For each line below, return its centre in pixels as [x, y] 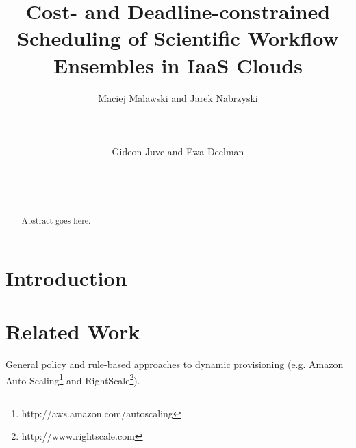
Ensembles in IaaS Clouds [178, 65]
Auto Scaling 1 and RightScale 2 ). [73, 379]
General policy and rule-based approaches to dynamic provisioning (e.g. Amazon [175, 364]
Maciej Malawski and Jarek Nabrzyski [178, 97]
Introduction [66, 277]
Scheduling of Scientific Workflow [178, 38]
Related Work [73, 331]
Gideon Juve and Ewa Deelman [178, 151]
